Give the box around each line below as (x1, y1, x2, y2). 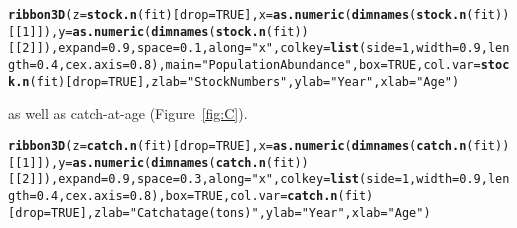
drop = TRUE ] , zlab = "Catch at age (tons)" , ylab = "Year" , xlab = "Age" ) (15, 205, 431, 220)
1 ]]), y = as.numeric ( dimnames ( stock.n (22, 24, 266, 39)
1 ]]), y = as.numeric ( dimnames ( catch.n (22, 155, 266, 170)
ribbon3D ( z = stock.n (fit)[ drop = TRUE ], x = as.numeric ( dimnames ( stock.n (8, 8, 467, 22)
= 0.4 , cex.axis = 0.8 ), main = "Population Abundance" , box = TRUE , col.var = (29, 57, 481, 72)
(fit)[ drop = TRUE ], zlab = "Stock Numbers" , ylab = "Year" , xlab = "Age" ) (29, 74, 460, 89)
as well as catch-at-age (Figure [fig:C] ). (8, 103, 248, 124)
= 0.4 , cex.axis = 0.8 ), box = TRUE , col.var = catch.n (29, 188, 338, 203)
